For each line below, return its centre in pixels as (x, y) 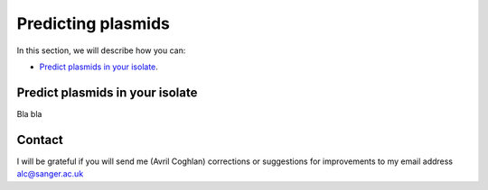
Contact (40, 140)
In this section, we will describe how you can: (101, 50)
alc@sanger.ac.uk (50, 174)
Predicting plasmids (94, 23)
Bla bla (29, 113)
